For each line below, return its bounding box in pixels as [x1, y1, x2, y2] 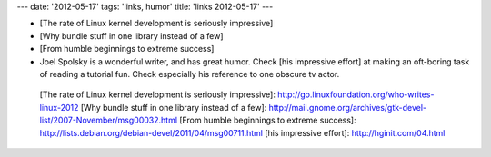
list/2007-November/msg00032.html [39, 114, 177, 126]
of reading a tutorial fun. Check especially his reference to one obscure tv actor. [39, 68, 340, 79]
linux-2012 [39, 102, 79, 113]
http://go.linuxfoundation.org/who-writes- [277, 89, 435, 100]
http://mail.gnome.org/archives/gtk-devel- [268, 102, 427, 113]
